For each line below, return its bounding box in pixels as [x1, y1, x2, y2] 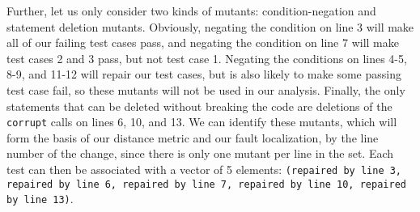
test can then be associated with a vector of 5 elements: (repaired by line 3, [6, 161, 402, 177]
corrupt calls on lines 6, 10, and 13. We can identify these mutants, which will [6, 113, 397, 130]
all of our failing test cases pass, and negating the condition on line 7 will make [6, 34, 399, 51]
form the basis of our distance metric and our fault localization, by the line [6, 129, 379, 146]
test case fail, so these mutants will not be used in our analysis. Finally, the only [6, 81, 405, 98]
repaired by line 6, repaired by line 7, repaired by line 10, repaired [6, 178, 406, 190]
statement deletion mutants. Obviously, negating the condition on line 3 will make [6, 18, 414, 35]
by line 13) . [6, 190, 74, 207]
